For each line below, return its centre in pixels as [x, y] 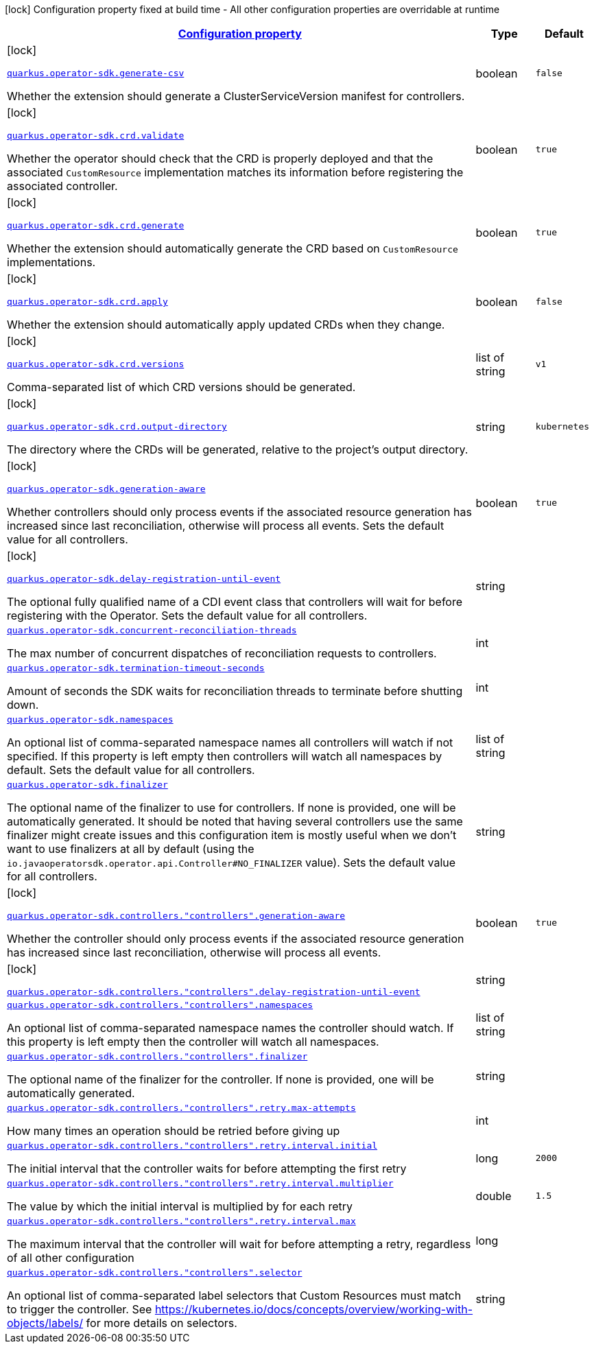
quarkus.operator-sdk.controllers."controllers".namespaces [160, 1005]
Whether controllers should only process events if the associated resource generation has [239, 512]
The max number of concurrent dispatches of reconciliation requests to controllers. [222, 653]
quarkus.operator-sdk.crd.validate [96, 136]
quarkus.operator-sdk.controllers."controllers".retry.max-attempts [181, 1108]
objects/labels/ [45, 1323]
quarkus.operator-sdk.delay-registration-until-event [144, 579]
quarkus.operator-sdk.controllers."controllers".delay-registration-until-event [214, 992]
